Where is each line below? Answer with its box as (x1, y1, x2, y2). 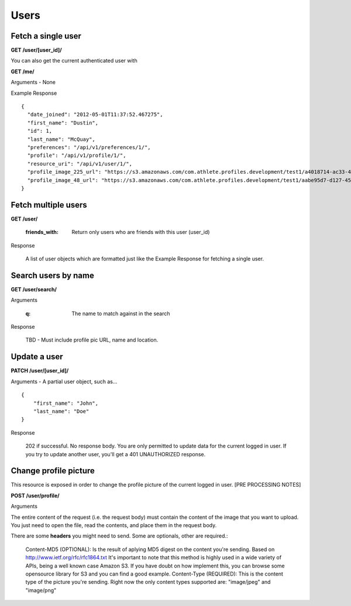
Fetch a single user (11, 31, 82, 41)
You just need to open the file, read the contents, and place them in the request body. (11, 521, 217, 529)
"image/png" (25, 587, 57, 594)
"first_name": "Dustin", (27, 119, 99, 126)
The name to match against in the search (71, 310, 170, 317)
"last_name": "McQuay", (27, 136, 96, 143)
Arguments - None (11, 79, 56, 86)
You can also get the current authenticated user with (11, 57, 137, 64)
